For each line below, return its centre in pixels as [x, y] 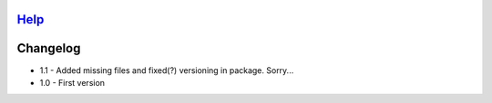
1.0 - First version [72, 82]
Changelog [49, 48]
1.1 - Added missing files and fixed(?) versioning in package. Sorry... [167, 70]
